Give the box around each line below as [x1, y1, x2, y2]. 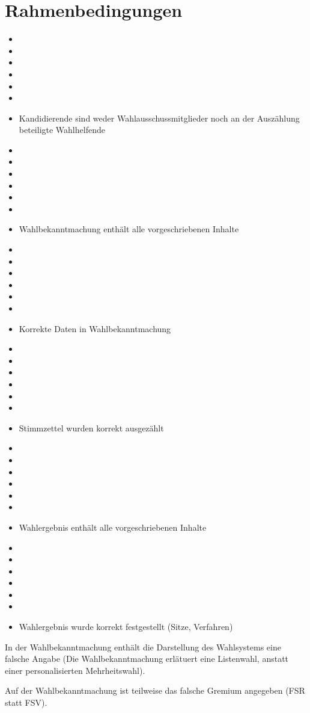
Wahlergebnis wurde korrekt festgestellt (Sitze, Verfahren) [19, 620, 233, 633]
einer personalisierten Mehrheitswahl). [5, 664, 145, 676]
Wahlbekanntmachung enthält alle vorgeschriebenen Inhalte [19, 223, 239, 235]
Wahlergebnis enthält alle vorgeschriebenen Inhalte [19, 520, 207, 533]
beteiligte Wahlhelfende [19, 123, 105, 136]
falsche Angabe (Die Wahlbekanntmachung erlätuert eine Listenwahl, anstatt [5, 652, 289, 665]
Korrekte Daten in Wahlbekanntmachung [19, 322, 171, 335]
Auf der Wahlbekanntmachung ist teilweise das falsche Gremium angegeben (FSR [5, 684, 305, 697]
